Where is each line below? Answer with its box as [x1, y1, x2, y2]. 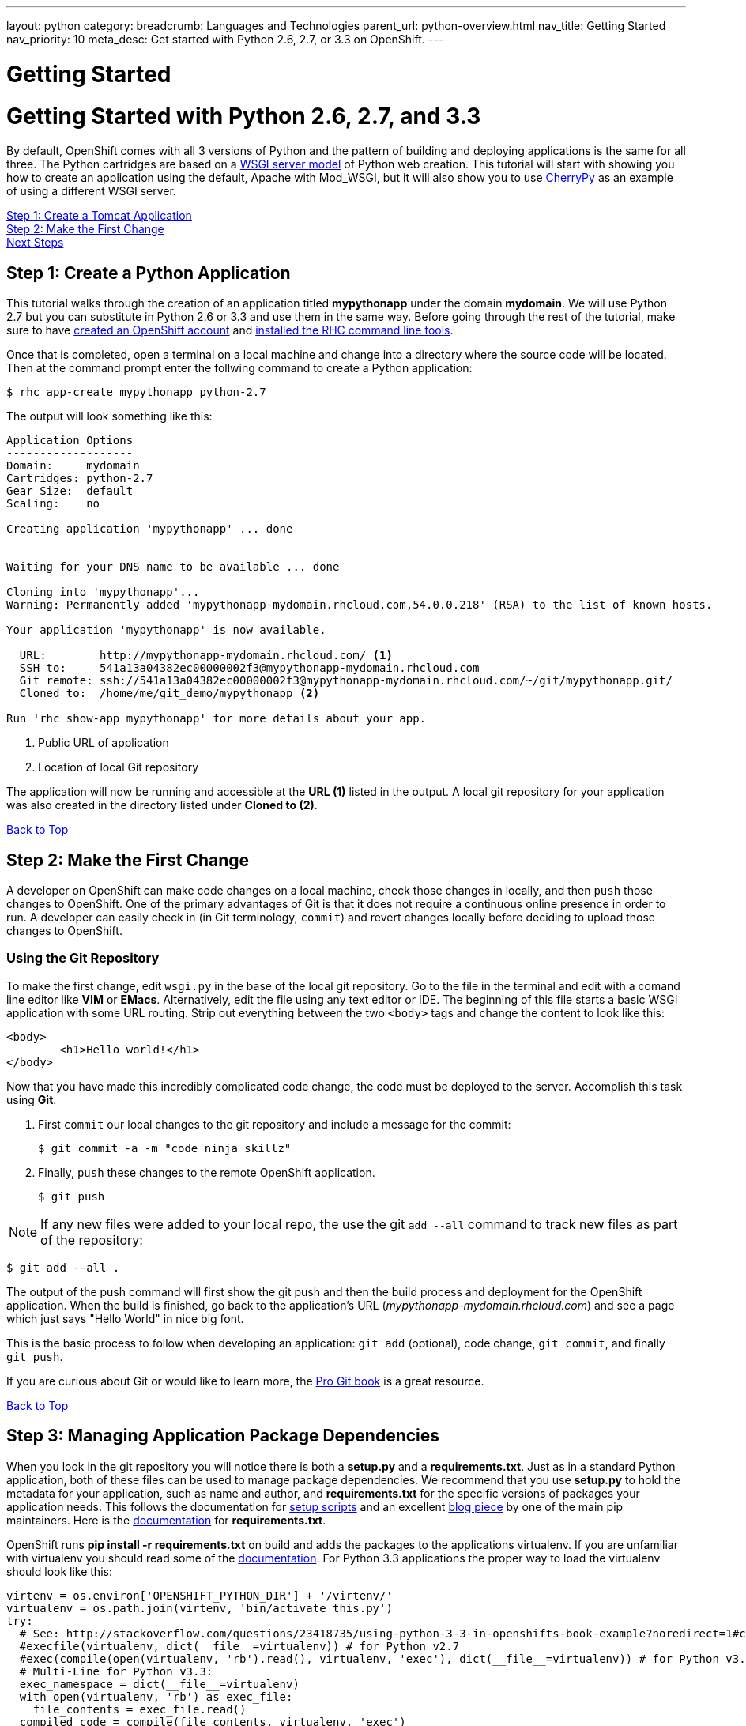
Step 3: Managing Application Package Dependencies [6, 1426, 440, 1446]
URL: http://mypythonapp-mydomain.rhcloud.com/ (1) [19, 649, 393, 662]
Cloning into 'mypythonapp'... [6, 586, 200, 599]
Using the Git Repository [6, 950, 160, 967]
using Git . [6, 1092, 57, 1106]
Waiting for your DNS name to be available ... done [6, 560, 340, 574]
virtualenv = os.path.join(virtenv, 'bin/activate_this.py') [6, 1601, 393, 1615]
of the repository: [40, 1231, 143, 1248]
